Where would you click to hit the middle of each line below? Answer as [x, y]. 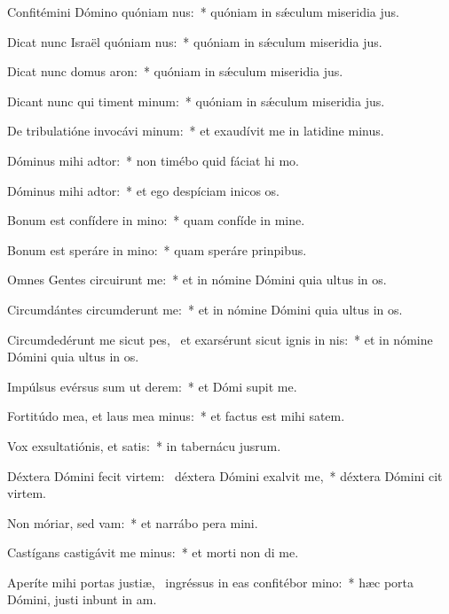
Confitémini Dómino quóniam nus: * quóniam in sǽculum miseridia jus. [203, 12]
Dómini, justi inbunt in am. [82, 599]
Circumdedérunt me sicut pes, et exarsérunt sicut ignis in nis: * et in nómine [220, 339]
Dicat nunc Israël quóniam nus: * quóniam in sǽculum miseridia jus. [195, 41]
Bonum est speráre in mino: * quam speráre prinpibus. [157, 249]
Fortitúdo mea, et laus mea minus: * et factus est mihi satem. [176, 416]
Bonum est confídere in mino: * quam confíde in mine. [156, 220]
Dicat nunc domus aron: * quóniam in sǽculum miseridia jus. [175, 71]
